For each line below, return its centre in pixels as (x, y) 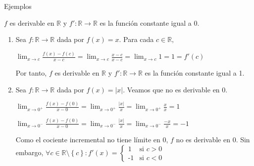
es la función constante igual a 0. (150, 22)
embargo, (29, 152)
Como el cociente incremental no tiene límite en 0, (92, 140)
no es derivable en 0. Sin (213, 140)
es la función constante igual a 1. (195, 72)
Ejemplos (18, 6)
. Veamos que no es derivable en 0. (175, 89)
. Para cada (136, 39)
